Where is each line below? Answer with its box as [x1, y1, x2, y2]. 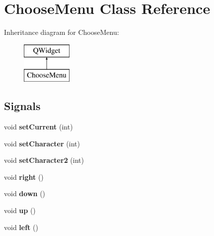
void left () [4, 222, 38, 232]
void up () [4, 205, 36, 216]
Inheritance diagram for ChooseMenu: [4, 27, 119, 37]
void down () [4, 188, 46, 199]
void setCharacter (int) [4, 138, 80, 148]
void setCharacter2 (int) [4, 155, 84, 165]
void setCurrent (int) [4, 121, 73, 132]
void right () [4, 171, 44, 182]
